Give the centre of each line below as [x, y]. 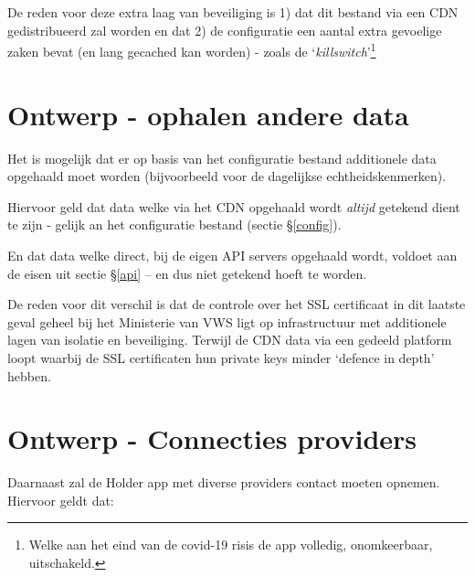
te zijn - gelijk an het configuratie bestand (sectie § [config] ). [174, 224]
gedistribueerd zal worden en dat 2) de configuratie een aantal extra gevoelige [225, 30]
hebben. [29, 375]
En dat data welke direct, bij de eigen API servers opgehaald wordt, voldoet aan [232, 255]
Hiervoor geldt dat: [61, 500]
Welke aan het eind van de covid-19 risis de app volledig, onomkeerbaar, [231, 545]
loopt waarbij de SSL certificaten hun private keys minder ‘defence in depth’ [221, 357]
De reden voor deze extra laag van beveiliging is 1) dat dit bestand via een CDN [233, 12]
